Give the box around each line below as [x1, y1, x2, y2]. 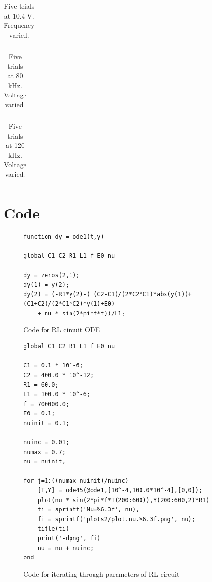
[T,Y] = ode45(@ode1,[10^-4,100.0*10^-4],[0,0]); [37, 486, 203, 494]
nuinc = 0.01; [24, 439, 70, 446]
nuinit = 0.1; [24, 419, 70, 427]
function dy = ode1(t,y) [24, 233, 104, 241]
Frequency [4, 20, 35, 30]
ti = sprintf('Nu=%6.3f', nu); [37, 506, 140, 513]
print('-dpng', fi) [37, 534, 101, 542]
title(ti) [37, 525, 70, 533]
